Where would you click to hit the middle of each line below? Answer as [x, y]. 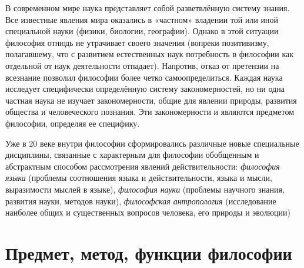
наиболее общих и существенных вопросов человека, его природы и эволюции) [148, 212]
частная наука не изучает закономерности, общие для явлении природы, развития [151, 100]
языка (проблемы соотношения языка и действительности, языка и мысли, [139, 178]
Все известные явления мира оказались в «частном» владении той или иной [142, 19]
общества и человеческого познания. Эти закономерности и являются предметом [150, 112]
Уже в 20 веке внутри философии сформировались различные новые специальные [152, 143]
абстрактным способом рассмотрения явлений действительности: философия [143, 166]
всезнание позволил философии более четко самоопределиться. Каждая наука [144, 77]
